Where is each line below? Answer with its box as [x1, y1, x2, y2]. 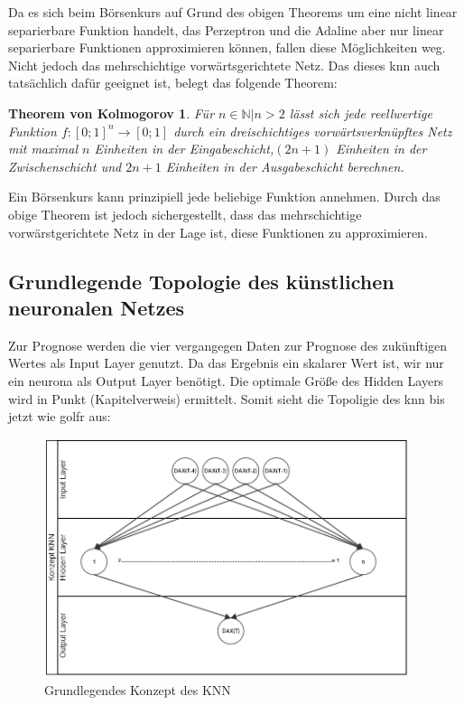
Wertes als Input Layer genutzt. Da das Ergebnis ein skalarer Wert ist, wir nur [8, 353, 444, 372]
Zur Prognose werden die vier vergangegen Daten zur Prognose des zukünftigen [8, 335, 448, 354]
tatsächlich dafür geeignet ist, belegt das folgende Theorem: [8, 73, 338, 92]
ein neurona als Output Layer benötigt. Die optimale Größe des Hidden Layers [8, 371, 444, 390]
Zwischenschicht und [8, 156, 122, 175]
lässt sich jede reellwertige [289, 103, 432, 122]
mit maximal [8, 139, 78, 158]
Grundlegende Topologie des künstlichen [8, 267, 394, 295]
